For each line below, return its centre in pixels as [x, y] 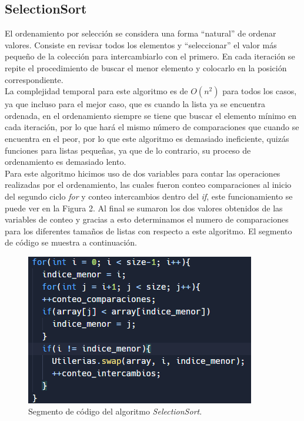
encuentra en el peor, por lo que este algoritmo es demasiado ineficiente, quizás [147, 138]
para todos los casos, [260, 91]
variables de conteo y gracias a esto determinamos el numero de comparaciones [147, 219]
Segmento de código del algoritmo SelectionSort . [115, 411]
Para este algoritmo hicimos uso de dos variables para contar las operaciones [143, 173]
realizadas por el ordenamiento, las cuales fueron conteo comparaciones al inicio [148, 185]
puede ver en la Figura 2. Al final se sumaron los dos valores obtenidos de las [144, 208]
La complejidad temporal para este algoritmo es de [96, 91]
